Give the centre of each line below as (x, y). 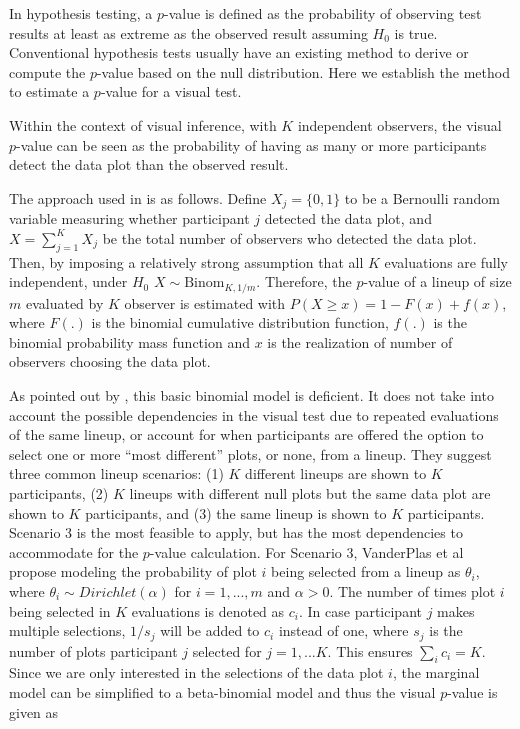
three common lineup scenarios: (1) (116, 473)
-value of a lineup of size (437, 281)
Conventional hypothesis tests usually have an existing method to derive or (239, 52)
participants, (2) (59, 492)
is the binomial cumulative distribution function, (240, 322)
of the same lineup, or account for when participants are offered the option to (246, 434)
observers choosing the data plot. (110, 361)
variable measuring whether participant (129, 218)
